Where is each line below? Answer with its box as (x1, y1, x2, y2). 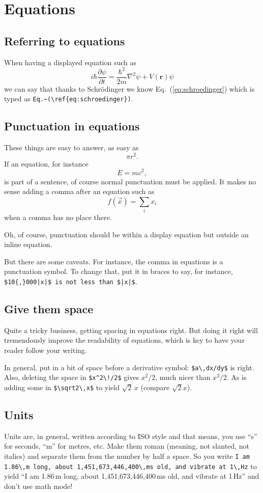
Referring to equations (4, 33, 125, 48)
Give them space (4, 301, 94, 317)
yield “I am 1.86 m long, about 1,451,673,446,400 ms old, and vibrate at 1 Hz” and (4, 471, 259, 481)
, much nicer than (155, 372, 211, 382)
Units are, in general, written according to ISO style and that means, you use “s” (4, 430, 257, 441)
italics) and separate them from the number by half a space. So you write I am (4, 451, 250, 461)
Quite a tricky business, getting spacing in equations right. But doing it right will (4, 324, 258, 335)
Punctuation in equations (4, 118, 140, 134)
